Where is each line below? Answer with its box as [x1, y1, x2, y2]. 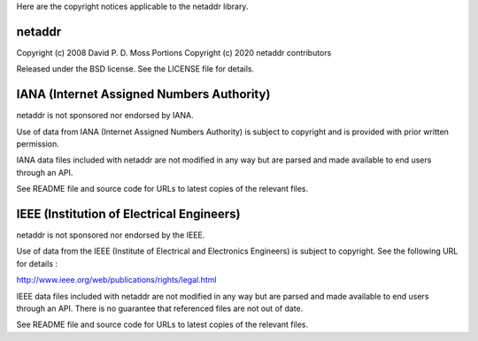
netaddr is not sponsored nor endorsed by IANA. [16, 110, 194, 121]
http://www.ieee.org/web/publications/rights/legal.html [16, 275, 217, 285]
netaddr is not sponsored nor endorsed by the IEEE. [16, 230, 205, 240]
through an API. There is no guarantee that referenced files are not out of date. [16, 303, 304, 314]
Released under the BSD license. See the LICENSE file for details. [16, 64, 255, 74]
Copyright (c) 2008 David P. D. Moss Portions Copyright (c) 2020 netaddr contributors [16, 47, 332, 57]
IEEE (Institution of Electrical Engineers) [16, 206, 241, 221]
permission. [16, 138, 59, 149]
